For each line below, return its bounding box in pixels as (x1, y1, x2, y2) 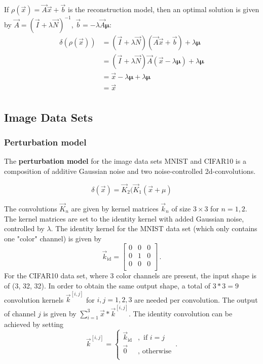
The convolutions (4, 203, 57, 213)
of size (171, 203, 191, 213)
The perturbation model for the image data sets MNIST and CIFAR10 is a (4, 156, 246, 166)
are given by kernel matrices (71, 203, 159, 213)
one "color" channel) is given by (4, 233, 102, 243)
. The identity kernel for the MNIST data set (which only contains (51, 223, 257, 234)
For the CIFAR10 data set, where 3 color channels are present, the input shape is (4, 270, 257, 281)
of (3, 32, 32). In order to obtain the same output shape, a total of (4, 280, 211, 291)
